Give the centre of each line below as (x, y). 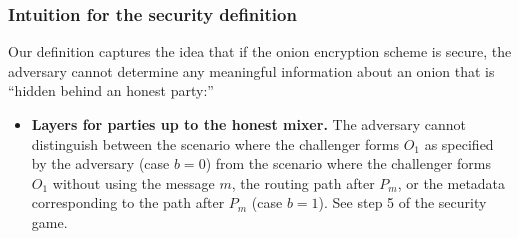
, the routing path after (303, 182)
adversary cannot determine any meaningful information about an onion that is (251, 70)
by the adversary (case (100, 163)
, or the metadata (451, 182)
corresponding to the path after (128, 202)
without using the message (133, 182)
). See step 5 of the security (402, 202)
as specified (459, 143)
